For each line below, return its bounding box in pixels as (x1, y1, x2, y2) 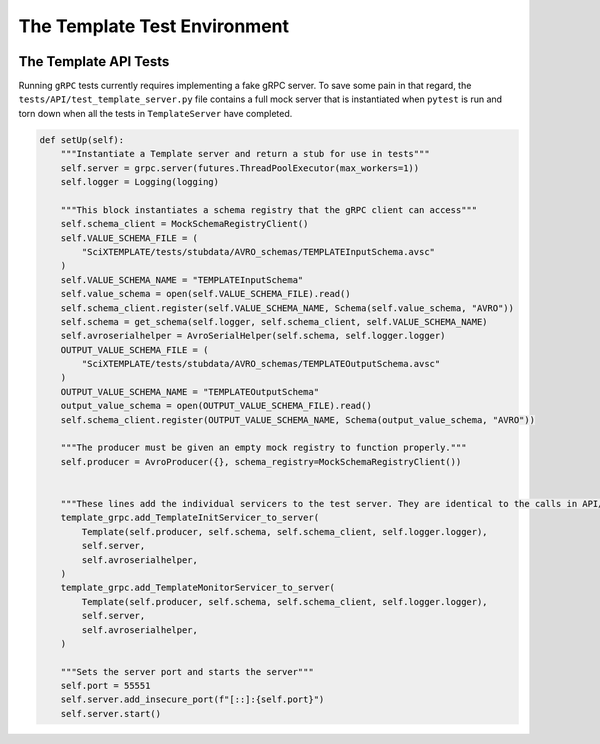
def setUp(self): (39, 134, 125, 145)
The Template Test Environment (18, 15, 290, 37)
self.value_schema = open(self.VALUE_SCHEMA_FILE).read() (60, 288, 351, 300)
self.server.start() (60, 708, 162, 719)
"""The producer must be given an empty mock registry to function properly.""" (60, 442, 467, 454)
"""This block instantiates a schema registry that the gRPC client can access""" (60, 204, 478, 215)
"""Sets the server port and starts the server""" (60, 666, 314, 677)
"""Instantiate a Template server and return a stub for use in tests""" (60, 148, 430, 160)
